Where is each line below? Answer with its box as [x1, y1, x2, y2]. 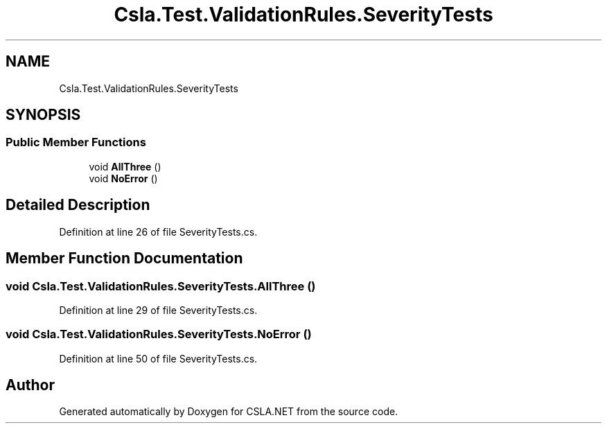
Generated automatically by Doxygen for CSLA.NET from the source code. [59, 405, 398, 418]
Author [6, 376, 55, 394]
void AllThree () [89, 160, 161, 173]
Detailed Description [6, 196, 150, 214]
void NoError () [89, 172, 158, 184]
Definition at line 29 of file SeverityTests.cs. [59, 304, 258, 316]
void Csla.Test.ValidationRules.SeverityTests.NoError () [6, 327, 312, 342]
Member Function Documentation [6, 249, 243, 268]
